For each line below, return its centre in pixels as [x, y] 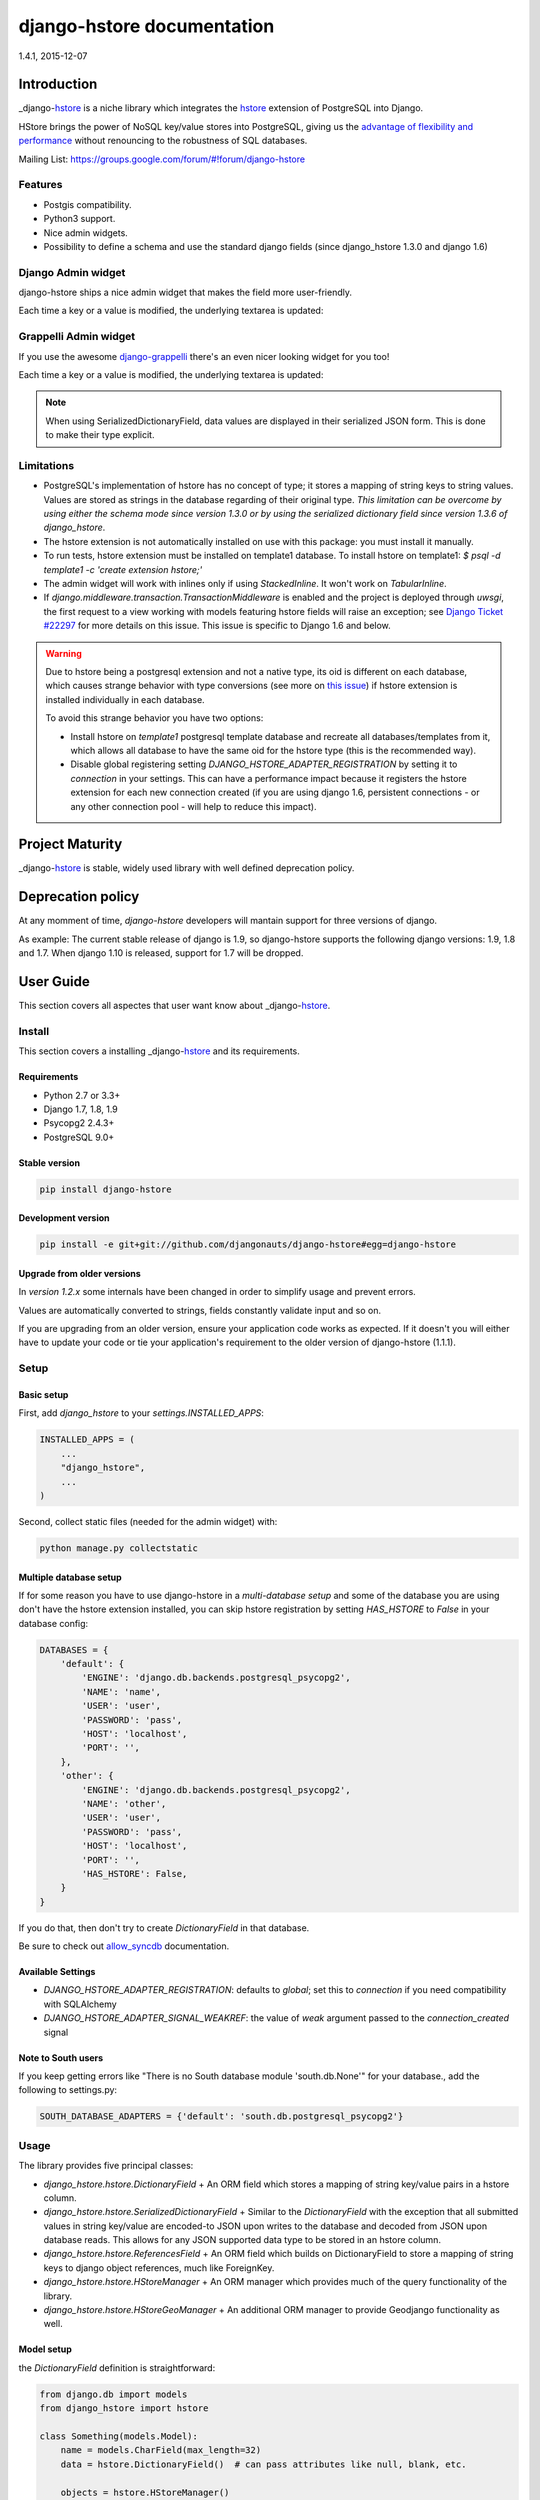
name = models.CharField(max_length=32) [161, 2450]
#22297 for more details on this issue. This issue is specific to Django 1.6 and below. [217, 626]
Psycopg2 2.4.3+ [79, 1123]
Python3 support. [79, 219]
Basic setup [43, 1394]
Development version [64, 1218]
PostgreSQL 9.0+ [79, 1137]
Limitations [46, 465]
